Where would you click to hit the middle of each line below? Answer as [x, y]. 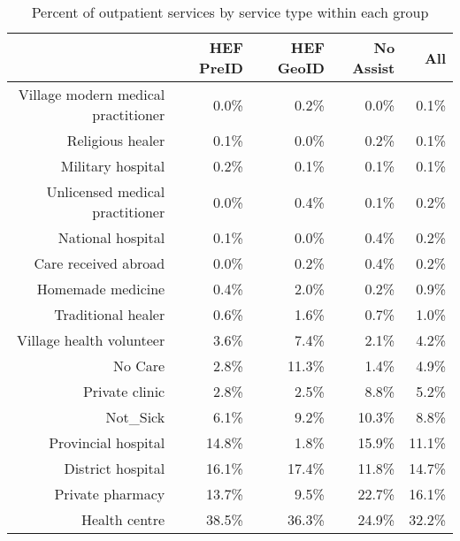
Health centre [123, 519]
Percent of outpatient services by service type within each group [230, 12]
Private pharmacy [110, 494]
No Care [139, 366]
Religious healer [116, 140]
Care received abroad [100, 263]
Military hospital [113, 166]
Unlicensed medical [106, 191]
